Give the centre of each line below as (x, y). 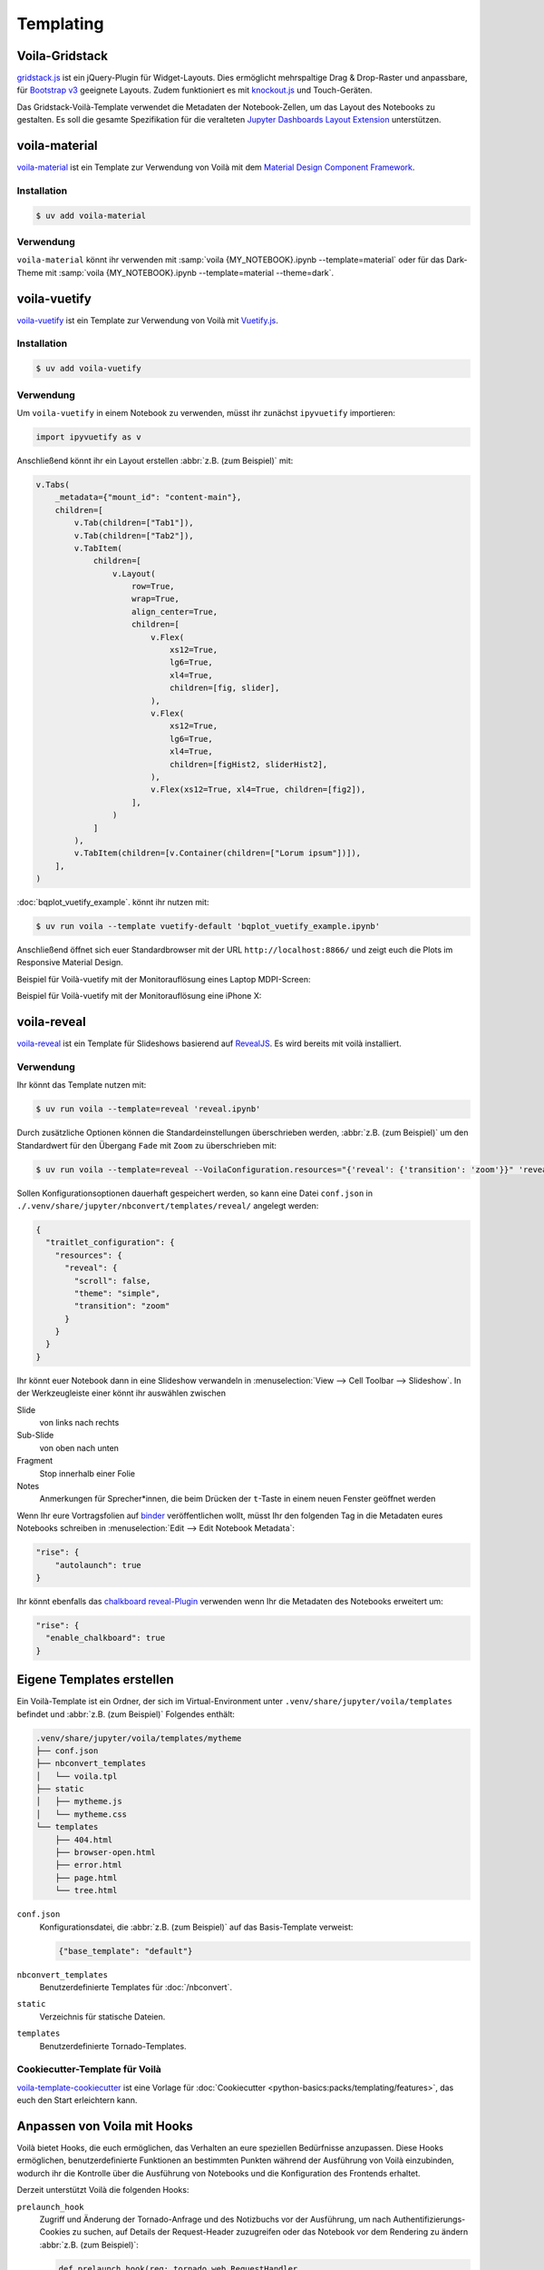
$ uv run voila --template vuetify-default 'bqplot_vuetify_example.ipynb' (208, 927)
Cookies (55, 2232)
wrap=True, (156, 599)
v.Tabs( (53, 484)
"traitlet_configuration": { (111, 1243)
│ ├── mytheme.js (79, 1801)
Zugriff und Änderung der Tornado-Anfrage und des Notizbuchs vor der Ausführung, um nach (215, 2219)
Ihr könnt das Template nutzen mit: (82, 1085)
